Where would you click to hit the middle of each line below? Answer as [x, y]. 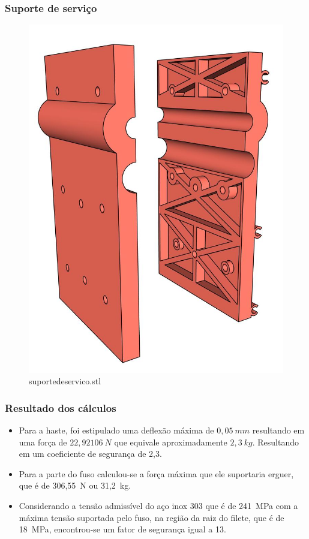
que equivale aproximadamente [171, 442]
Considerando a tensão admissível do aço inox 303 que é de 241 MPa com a [158, 506]
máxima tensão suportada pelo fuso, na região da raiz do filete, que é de [151, 517]
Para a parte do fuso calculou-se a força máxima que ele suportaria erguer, [156, 473]
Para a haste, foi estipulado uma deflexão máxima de [116, 430]
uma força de [43, 442]
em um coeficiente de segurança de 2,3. [90, 454]
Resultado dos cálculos [61, 407]
